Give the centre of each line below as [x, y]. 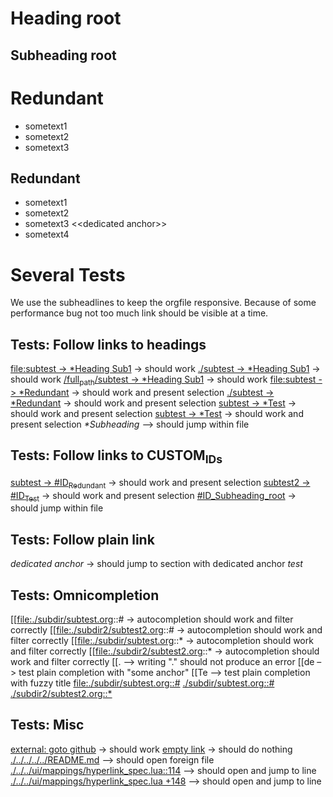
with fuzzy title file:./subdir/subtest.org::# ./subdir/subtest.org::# [142, 683]
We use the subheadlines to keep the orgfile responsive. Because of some [163, 303]
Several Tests [68, 274]
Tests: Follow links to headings [108, 344]
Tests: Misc [47, 725]
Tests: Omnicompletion [85, 595]
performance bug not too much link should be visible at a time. [139, 313]
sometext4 [47, 234]
